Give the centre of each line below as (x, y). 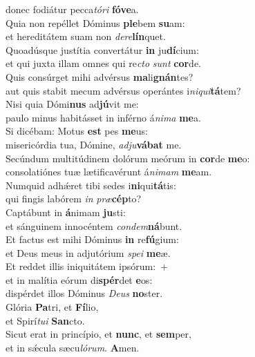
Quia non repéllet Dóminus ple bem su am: (95, 22)
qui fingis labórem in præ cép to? (74, 199)
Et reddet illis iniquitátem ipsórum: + (87, 266)
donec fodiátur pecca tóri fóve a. (72, 9)
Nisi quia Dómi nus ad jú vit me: (72, 104)
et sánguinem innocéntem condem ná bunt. (94, 225)
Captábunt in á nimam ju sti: (66, 212)
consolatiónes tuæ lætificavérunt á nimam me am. (109, 172)
